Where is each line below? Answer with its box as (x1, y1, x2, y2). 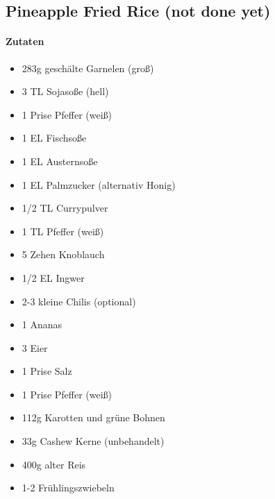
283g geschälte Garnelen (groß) (22, 60, 154, 75)
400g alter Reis (22, 457, 86, 471)
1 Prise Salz (22, 364, 72, 378)
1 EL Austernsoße (22, 153, 98, 168)
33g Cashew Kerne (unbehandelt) (22, 434, 165, 448)
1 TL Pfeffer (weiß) (22, 223, 104, 238)
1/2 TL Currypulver (22, 201, 108, 215)
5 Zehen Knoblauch (22, 247, 105, 262)
